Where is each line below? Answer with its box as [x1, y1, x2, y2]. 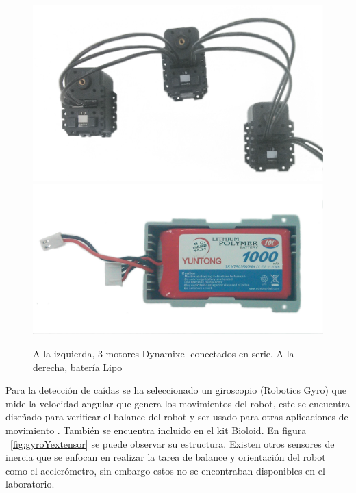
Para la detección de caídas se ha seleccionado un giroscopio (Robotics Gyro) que [5, 383, 346, 397]
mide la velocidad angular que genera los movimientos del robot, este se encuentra [5, 396, 351, 410]
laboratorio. [5, 477, 55, 491]
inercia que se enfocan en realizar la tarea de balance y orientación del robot [5, 450, 326, 464]
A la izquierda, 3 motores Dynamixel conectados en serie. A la [33, 346, 294, 360]
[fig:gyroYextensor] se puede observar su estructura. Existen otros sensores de [10, 436, 335, 451]
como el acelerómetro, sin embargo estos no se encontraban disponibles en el [5, 463, 325, 477]
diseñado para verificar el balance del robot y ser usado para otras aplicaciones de [5, 409, 348, 424]
